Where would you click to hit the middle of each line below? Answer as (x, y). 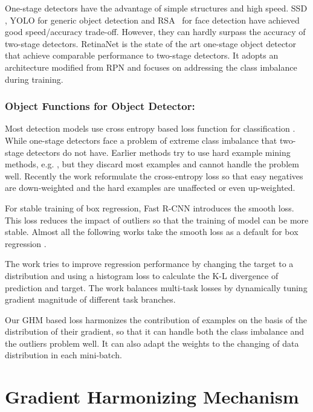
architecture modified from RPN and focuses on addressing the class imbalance (151, 67)
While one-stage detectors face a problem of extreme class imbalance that (141, 140)
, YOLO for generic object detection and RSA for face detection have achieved (152, 20)
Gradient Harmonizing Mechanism (152, 397)
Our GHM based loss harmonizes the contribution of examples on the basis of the (156, 319)
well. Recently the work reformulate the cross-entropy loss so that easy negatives (154, 175)
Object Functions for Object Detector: (100, 106)
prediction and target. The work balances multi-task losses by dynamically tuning (156, 287)
